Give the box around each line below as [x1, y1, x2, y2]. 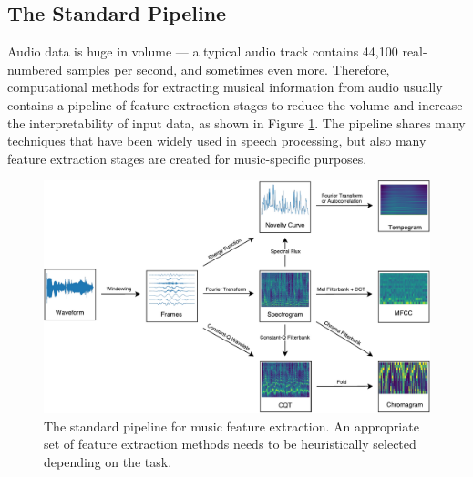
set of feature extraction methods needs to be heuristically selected [44, 434, 416, 453]
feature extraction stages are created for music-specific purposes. [7, 148, 367, 167]
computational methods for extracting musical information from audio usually [7, 77, 443, 96]
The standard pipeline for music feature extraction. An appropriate [44, 416, 419, 435]
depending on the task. [44, 452, 172, 472]
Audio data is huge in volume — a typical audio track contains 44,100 [7, 42, 398, 61]
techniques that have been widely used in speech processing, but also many [7, 131, 427, 150]
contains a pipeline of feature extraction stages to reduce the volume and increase [7, 95, 463, 114]
